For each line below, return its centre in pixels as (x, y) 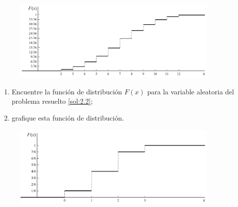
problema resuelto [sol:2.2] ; (52, 101)
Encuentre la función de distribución (67, 91)
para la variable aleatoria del (190, 91)
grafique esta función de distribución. (68, 117)
